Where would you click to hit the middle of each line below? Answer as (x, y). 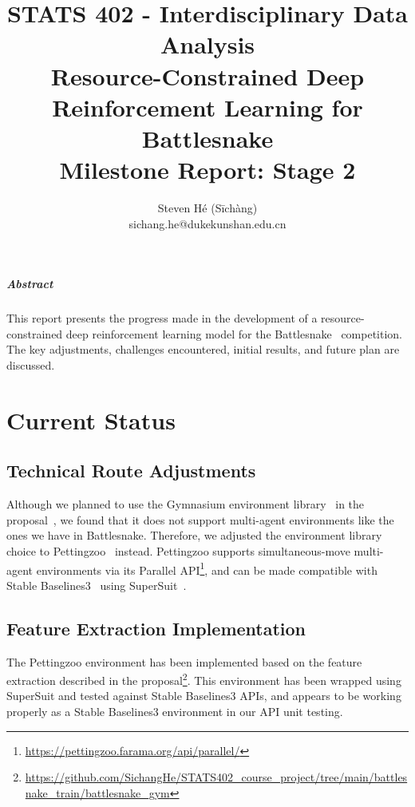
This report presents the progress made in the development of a (162, 318)
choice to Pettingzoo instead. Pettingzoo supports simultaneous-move (178, 550)
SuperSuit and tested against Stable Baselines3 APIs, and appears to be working (204, 696)
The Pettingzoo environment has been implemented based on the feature (184, 661)
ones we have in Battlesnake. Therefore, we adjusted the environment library (194, 535)
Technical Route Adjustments (131, 471)
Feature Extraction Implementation (156, 628)
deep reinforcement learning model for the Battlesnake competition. (234, 333)
